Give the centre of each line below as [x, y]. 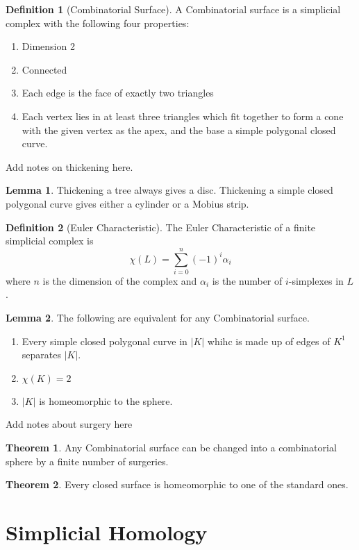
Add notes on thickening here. [69, 166]
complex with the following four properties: [98, 23]
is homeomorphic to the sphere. [106, 400]
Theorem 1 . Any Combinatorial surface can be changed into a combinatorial [171, 447]
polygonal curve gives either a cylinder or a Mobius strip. [127, 203]
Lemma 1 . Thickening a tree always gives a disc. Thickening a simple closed [169, 190]
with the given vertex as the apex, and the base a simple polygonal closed [179, 130]
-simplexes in [316, 280]
